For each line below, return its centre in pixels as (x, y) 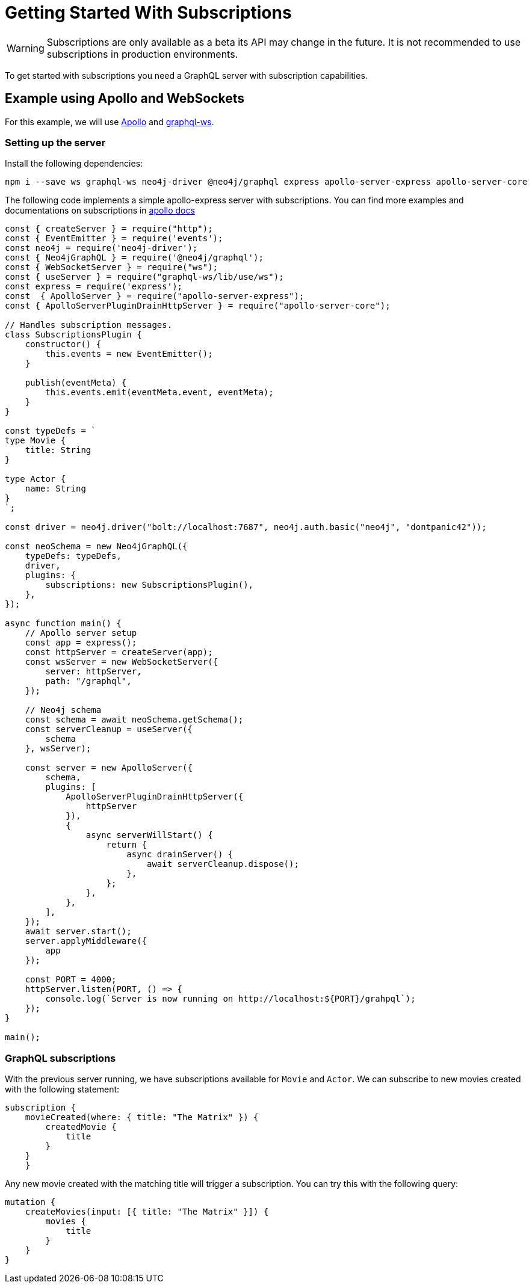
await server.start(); (78, 932)
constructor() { (63, 344)
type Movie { (36, 441)
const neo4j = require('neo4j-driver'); (101, 248)
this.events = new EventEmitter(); (129, 354)
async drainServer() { (180, 855)
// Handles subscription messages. (89, 325)
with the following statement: (62, 1089)
